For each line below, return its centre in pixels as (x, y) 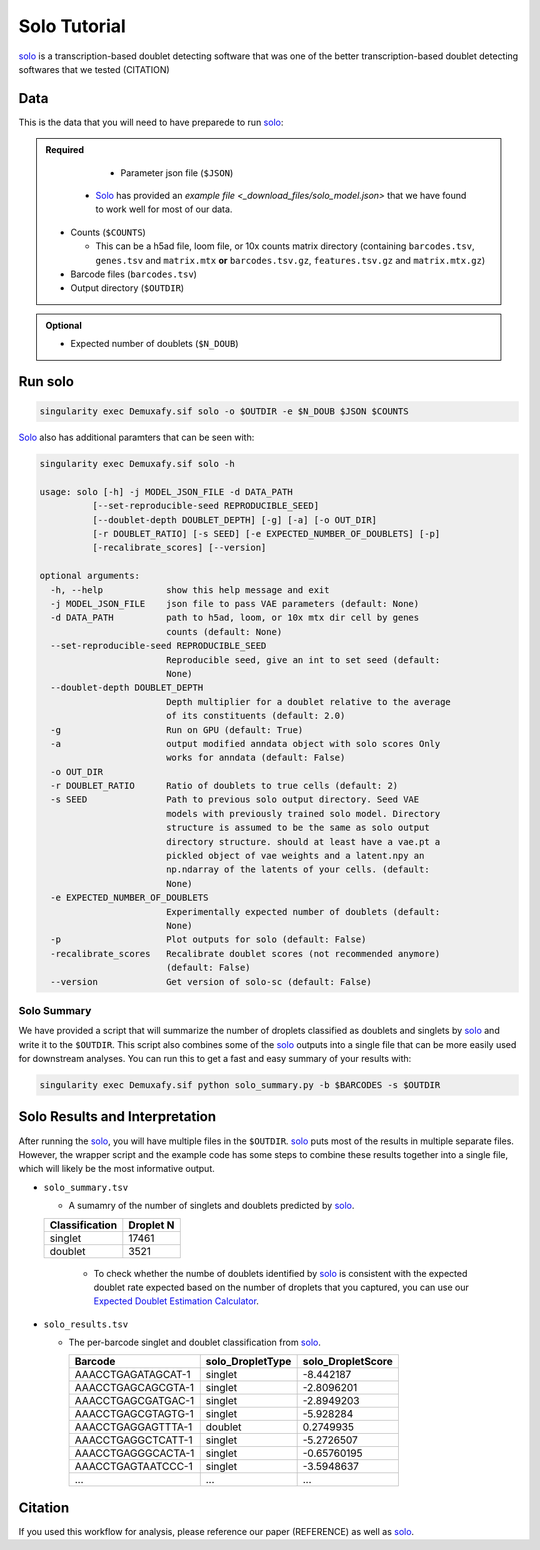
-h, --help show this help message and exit (190, 589)
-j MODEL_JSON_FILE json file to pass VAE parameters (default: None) (235, 604)
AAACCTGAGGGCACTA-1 (134, 1453)
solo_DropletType (248, 1362)
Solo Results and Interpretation (117, 1116)
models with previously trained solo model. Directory (303, 813)
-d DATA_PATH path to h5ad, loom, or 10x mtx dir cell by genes (235, 618)
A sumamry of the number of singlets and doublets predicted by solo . (211, 1206)
